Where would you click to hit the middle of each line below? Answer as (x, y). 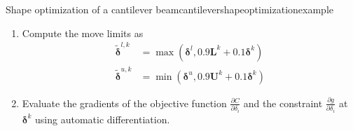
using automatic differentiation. (103, 119)
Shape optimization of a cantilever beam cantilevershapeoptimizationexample (170, 9)
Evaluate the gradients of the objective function (124, 103)
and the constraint (283, 103)
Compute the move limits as (83, 33)
